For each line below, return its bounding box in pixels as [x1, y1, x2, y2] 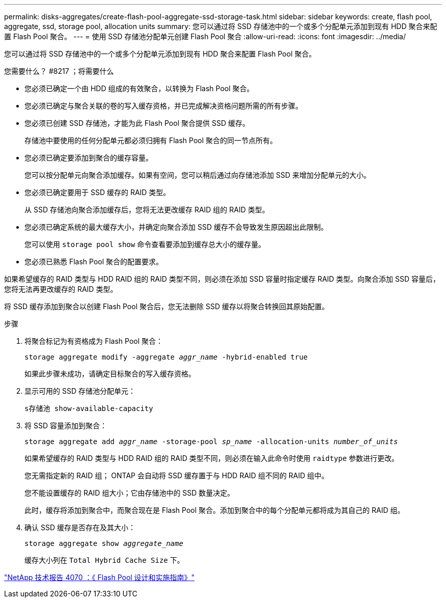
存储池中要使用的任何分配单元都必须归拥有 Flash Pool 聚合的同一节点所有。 [24, 136, 277, 145]
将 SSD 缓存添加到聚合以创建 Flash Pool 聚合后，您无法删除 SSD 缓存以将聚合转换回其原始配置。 [4, 302, 329, 311]
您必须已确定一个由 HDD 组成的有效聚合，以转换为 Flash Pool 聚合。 [24, 84, 254, 93]
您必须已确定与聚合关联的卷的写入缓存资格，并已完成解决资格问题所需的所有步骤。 [24, 101, 302, 110]
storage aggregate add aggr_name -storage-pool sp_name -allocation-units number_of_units [24, 437, 398, 446]
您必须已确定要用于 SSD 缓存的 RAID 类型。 [24, 188, 171, 197]
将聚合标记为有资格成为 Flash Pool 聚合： [24, 337, 163, 345]
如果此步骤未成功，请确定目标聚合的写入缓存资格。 [24, 369, 196, 378]
